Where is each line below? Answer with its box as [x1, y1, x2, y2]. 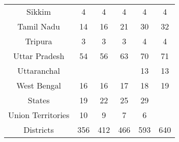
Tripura [25, 35, 52, 47]
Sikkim [26, 6, 51, 17]
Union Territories [8, 109, 70, 121]
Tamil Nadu [17, 20, 60, 32]
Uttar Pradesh [13, 50, 65, 62]
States [27, 94, 50, 106]
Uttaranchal [17, 65, 60, 76]
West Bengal [16, 79, 62, 91]
